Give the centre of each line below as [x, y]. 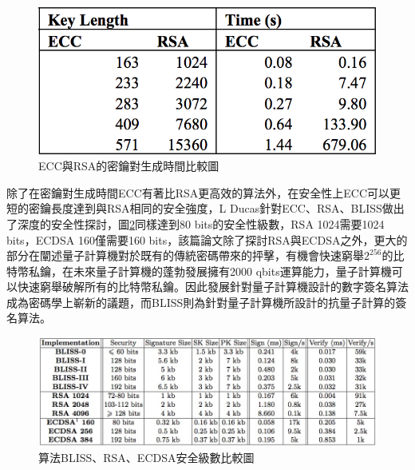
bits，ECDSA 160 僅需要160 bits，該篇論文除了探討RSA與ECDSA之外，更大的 [207, 239]
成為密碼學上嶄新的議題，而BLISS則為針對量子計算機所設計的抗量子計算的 [201, 302]
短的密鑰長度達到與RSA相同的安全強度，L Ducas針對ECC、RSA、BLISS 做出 [206, 208]
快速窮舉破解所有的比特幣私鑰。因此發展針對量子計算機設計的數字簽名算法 [213, 287]
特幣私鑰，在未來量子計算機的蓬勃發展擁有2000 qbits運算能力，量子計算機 [199, 271]
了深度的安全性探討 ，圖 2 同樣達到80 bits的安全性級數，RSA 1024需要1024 [196, 223]
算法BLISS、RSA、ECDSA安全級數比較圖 [146, 458]
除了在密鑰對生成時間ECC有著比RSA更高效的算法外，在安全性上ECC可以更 [204, 192]
